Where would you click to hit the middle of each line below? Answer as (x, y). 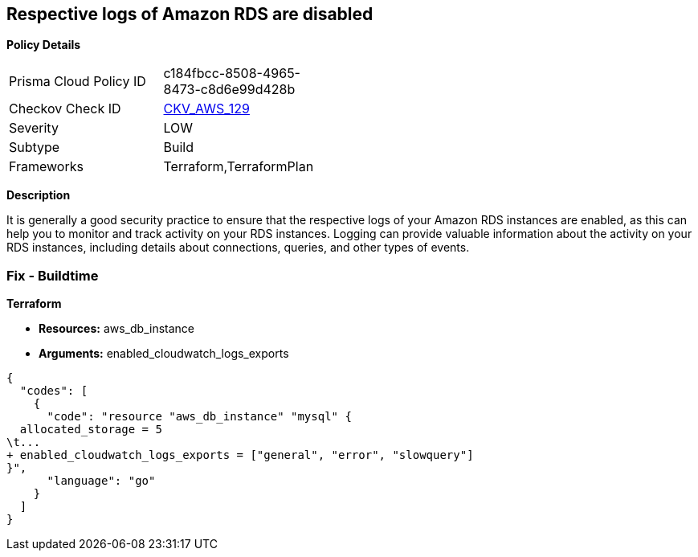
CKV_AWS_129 (206, 109)
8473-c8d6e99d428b (229, 90)
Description (39, 195)
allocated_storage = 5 (91, 430)
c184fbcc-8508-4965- (232, 74)
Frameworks (46, 167)
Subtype (35, 147)
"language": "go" (101, 481)
